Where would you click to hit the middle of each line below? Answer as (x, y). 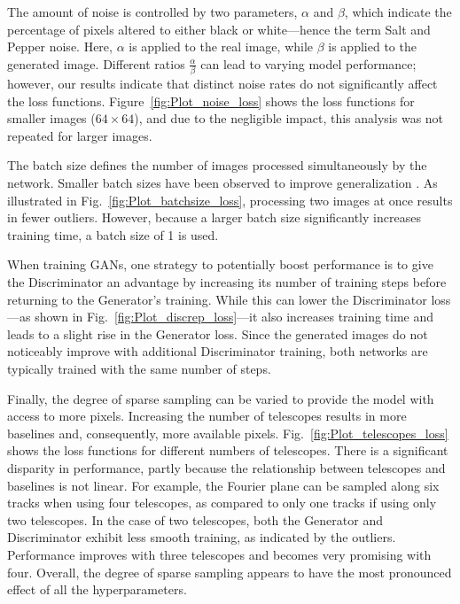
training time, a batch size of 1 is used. (113, 234)
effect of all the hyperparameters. (97, 589)
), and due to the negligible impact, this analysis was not (289, 118)
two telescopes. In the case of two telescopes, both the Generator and (195, 519)
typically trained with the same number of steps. (139, 368)
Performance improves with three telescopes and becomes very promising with (219, 554)
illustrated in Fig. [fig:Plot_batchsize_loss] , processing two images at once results (230, 200)
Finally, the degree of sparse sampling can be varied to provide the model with (221, 398)
